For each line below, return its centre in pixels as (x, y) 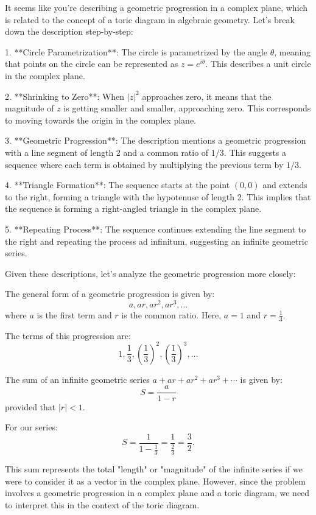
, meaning (293, 51)
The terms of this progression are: (68, 335)
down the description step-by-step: (69, 31)
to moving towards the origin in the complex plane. (100, 120)
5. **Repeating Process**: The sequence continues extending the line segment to (156, 229)
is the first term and (74, 314)
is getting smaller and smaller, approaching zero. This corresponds (187, 108)
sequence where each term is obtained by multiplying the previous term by (144, 164)
